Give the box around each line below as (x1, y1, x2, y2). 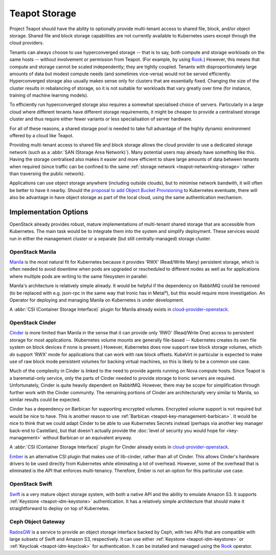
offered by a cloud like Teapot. (9, 133, 74, 139)
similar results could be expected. (9, 396, 81, 402)
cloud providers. (9, 40, 44, 46)
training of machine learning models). (9, 92, 89, 98)
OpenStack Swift (9, 480, 53, 487)
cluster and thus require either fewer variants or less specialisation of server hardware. (9, 116, 193, 122)
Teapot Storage (9, 8, 77, 19)
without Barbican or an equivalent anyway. (42, 434, 132, 440)
